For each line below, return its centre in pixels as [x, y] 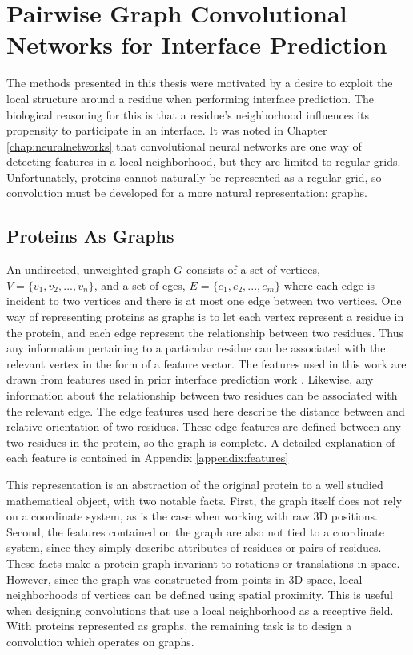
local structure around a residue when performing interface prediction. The [190, 98]
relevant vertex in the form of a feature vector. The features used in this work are [206, 363]
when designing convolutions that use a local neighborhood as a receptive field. [200, 610]
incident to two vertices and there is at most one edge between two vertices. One [204, 301]
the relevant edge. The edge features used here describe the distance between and [206, 410]
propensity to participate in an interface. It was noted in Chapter [167, 130]
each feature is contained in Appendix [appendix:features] [148, 458]
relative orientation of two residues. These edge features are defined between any [204, 426]
